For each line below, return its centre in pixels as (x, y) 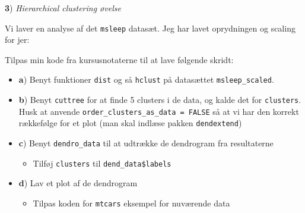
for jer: (17, 40)
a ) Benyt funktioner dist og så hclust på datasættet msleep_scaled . (146, 79)
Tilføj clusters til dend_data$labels (102, 163)
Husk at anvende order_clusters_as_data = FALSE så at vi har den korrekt (159, 111)
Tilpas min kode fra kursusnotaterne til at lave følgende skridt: (119, 59)
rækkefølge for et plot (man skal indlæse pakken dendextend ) (130, 123)
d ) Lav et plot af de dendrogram (78, 183)
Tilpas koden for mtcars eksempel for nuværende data (131, 203)
